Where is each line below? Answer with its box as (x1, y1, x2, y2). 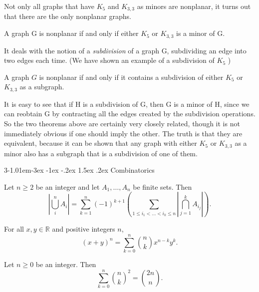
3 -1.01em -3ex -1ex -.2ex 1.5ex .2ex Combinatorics (4, 165, 155, 175)
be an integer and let (35, 181, 100, 192)
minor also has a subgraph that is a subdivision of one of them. (4, 148, 198, 158)
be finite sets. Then (133, 181, 192, 192)
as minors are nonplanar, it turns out (137, 1, 251, 11)
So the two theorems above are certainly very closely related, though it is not (4, 118, 240, 128)
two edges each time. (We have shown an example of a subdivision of (4, 55, 215, 65)
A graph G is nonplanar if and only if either (4, 28, 139, 38)
